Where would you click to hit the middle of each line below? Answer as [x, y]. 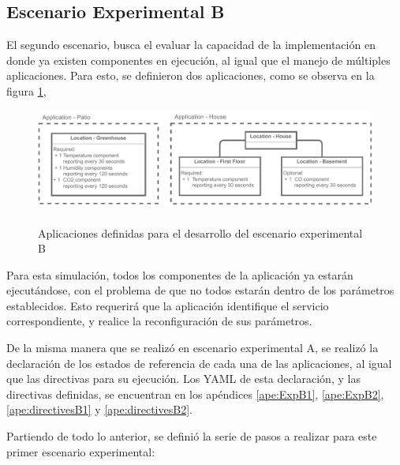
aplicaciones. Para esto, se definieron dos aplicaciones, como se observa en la [191, 75]
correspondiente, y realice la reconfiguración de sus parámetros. [159, 321]
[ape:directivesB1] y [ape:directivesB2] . [99, 409]
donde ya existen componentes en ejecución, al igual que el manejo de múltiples [198, 60]
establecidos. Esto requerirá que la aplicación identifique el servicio [168, 305]
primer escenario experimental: [81, 451]
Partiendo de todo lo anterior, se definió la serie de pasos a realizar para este [192, 436]
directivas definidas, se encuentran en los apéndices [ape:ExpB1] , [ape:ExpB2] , [195, 394]
